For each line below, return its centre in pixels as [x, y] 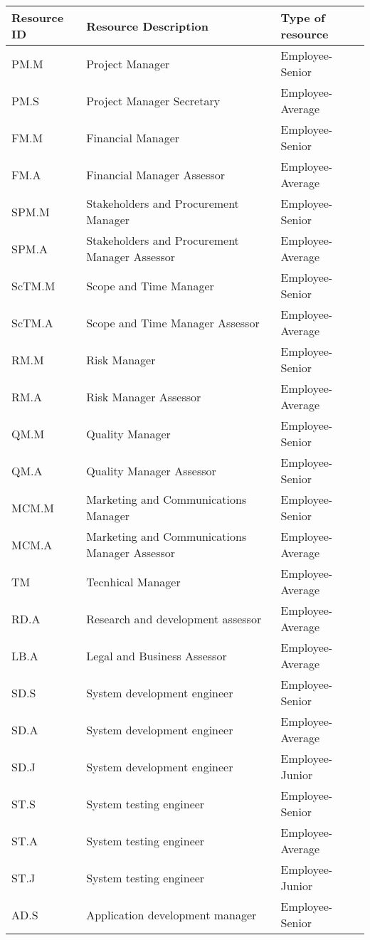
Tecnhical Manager [133, 581]
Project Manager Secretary [153, 100]
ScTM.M [33, 285]
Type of [303, 17]
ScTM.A [32, 322]
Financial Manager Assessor [156, 174]
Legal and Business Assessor [157, 655]
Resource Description [147, 26]
